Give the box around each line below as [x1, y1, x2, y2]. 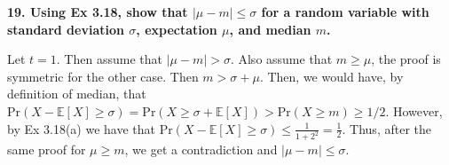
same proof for [7, 140, 86, 159]
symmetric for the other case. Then [7, 67, 199, 85]
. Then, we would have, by [259, 67, 404, 85]
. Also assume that [230, 50, 333, 68]
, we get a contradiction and [124, 140, 278, 159]
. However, [385, 101, 443, 120]
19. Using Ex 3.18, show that [7, 3, 188, 20]
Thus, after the [350, 119, 431, 137]
